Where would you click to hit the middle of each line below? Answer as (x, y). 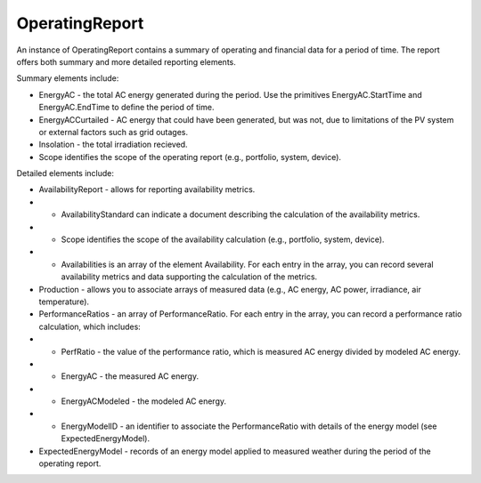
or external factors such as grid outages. (114, 132)
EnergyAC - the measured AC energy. (130, 376)
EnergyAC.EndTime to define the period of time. (126, 108)
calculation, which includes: (90, 326)
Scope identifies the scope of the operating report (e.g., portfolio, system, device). (190, 157)
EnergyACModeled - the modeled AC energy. (144, 401)
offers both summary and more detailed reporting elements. (126, 61)
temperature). (64, 302)
